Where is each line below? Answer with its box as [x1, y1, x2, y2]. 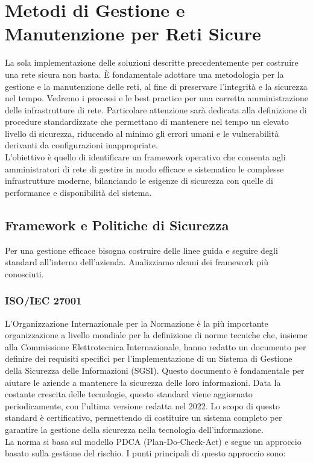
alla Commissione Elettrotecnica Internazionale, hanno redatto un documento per [5, 340, 306, 353]
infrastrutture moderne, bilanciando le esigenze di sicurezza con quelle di [5, 174, 273, 187]
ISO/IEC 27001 [5, 293, 82, 308]
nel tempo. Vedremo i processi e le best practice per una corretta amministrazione [5, 92, 308, 104]
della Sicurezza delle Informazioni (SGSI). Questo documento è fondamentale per [5, 364, 305, 377]
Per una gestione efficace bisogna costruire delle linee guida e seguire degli [5, 244, 278, 256]
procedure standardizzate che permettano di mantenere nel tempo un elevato [5, 115, 289, 128]
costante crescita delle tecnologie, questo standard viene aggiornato [5, 388, 253, 400]
